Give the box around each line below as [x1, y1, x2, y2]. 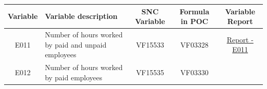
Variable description [45, 11, 118, 21]
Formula [179, 6, 209, 16]
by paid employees [45, 72, 103, 82]
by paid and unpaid [45, 39, 107, 50]
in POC [180, 16, 208, 27]
